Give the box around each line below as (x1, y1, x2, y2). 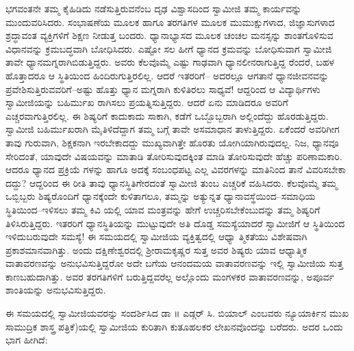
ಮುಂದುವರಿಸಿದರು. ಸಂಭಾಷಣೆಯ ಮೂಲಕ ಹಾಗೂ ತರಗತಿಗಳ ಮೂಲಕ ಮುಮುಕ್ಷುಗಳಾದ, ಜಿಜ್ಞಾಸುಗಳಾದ (5, 14, 335, 29)
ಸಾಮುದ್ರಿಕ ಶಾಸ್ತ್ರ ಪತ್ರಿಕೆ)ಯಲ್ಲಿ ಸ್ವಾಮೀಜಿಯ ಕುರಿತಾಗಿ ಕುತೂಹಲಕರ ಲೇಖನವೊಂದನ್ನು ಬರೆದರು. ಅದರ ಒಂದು (5, 319, 343, 333)
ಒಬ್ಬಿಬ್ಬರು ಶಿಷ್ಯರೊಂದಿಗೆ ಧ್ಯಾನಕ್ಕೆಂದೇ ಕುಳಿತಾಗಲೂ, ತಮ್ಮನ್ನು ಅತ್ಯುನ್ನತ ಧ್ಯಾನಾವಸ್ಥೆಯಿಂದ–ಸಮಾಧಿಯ (5, 189, 316, 203)
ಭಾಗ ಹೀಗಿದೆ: (5, 333, 48, 347)
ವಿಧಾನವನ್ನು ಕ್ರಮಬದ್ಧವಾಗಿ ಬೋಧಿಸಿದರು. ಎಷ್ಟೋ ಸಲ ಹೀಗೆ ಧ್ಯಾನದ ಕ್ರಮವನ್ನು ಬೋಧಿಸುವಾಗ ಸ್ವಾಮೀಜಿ (5, 41, 332, 55)
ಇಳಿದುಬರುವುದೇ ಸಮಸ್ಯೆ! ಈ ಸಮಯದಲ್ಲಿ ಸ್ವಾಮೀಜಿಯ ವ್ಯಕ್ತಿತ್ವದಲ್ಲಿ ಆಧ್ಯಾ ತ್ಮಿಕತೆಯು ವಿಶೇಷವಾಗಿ (5, 229, 307, 244)
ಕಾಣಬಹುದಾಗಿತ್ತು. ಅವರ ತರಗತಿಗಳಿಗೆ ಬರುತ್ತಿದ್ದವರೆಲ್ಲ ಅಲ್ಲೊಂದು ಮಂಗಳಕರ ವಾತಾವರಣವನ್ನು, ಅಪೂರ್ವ (5, 269, 335, 283)
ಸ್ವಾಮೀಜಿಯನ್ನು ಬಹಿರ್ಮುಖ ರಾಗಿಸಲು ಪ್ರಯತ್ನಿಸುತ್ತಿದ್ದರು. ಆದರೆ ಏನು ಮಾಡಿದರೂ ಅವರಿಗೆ (5, 95, 288, 109)
